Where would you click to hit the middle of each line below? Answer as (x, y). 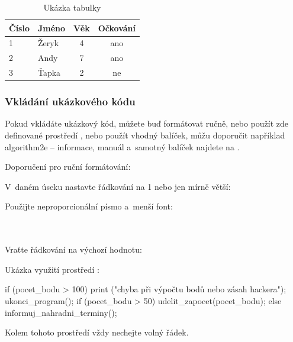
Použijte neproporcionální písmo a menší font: (89, 206)
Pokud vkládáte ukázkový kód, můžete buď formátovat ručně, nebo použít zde (147, 123)
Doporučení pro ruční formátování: (68, 167)
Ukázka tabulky (72, 7)
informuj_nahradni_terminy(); (61, 312)
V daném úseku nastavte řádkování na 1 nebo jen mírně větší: (118, 186)
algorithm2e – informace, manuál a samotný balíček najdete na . (122, 146)
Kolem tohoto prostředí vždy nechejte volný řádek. (97, 332)
